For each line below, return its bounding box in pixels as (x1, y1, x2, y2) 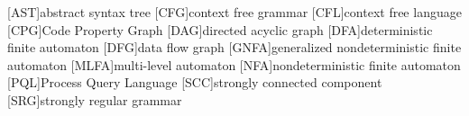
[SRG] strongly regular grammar (7, 90, 182, 109)
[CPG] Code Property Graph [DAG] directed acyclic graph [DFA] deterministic (7, 20, 433, 39)
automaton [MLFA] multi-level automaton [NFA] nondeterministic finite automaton (7, 55, 461, 74)
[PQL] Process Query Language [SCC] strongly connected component (7, 73, 382, 92)
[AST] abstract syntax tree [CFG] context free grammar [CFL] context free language (7, 3, 462, 21)
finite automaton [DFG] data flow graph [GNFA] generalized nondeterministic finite (7, 38, 462, 57)
